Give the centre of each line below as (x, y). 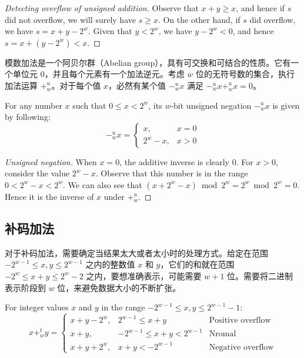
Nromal (223, 334)
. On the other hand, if (199, 19)
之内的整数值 (110, 264)
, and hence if (260, 8)
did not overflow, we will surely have (70, 19)
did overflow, (273, 19)
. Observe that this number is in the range (172, 173)
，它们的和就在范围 (197, 264)
